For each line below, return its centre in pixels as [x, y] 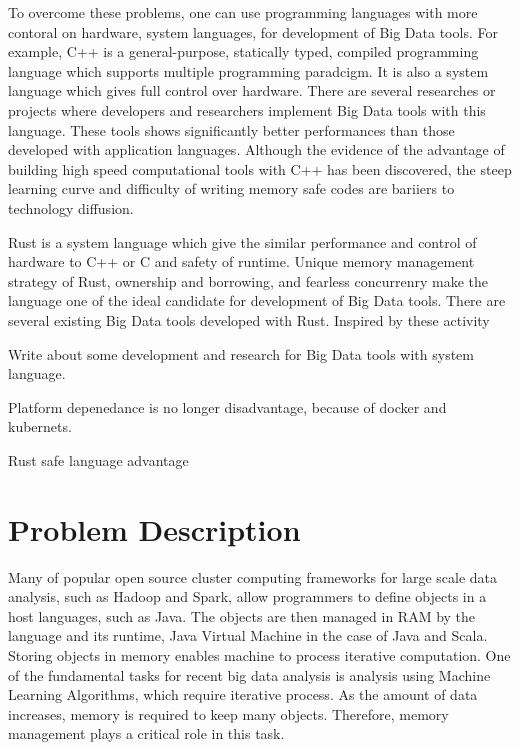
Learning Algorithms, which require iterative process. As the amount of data [243, 694]
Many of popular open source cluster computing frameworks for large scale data [253, 576]
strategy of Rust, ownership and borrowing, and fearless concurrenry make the [248, 280]
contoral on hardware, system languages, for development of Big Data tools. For [253, 31]
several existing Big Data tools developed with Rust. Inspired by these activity [249, 319]
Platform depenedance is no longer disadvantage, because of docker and [227, 406]
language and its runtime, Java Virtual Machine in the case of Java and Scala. [248, 635]
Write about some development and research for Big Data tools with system [241, 353]
